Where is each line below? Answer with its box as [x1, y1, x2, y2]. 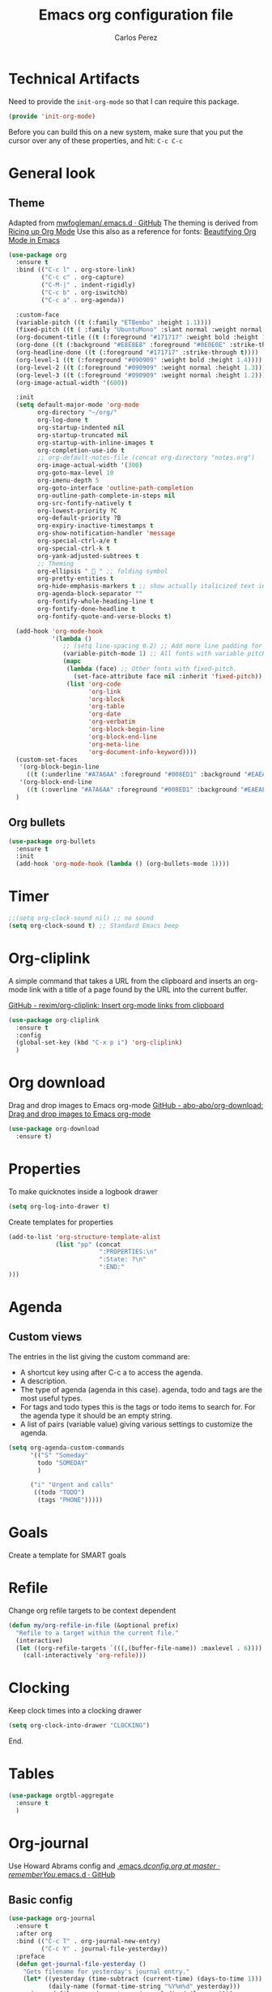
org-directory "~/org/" [37, 409, 117, 417]
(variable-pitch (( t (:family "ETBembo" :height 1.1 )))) [15, 318, 212, 327]
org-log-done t [37, 416, 89, 424]
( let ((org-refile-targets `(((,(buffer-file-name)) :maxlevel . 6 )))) [15, 1643, 263, 1652]
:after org [15, 1929, 53, 1938]
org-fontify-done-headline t [37, 604, 136, 613]
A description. [19, 1375, 67, 1386]
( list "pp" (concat [55, 1241, 121, 1249]
